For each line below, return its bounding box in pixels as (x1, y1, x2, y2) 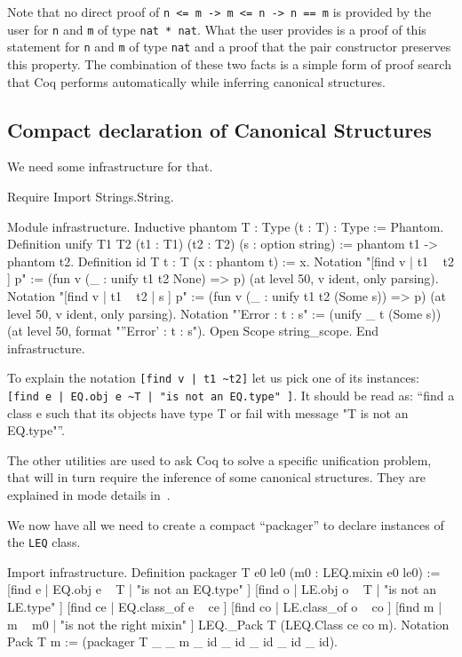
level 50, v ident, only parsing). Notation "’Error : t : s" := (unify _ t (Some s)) (7, 304, 442, 322)
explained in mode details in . (7, 485, 171, 503)
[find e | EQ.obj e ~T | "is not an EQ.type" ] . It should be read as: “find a (7, 385, 455, 404)
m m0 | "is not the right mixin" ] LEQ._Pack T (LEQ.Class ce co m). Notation (7, 614, 450, 633)
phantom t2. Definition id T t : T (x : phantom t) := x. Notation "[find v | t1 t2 (7, 251, 454, 270)
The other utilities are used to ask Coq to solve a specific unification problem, (7, 450, 432, 469)
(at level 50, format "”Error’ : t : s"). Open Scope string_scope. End (7, 321, 379, 340)
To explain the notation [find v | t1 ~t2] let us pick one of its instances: (7, 368, 419, 387)
